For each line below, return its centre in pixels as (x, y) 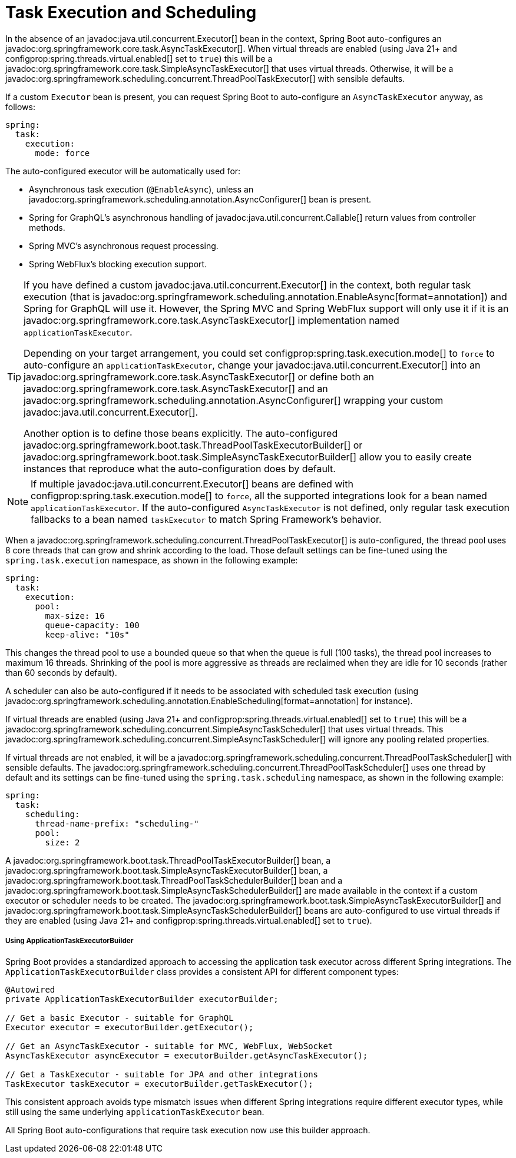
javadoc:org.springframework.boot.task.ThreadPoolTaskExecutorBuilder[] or (193, 445)
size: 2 (62, 842)
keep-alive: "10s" (87, 634)
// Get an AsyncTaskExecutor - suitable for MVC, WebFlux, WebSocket (169, 1046)
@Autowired (30, 989)
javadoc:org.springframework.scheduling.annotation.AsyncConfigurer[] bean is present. (200, 199)
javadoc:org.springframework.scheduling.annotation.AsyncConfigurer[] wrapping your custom (234, 400)
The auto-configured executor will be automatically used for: (123, 171)
